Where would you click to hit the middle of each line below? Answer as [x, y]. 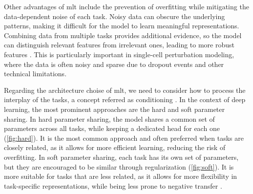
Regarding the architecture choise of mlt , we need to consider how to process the [125, 90]
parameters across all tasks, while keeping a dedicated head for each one [112, 128]
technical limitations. [35, 74]
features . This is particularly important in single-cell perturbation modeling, [119, 54]
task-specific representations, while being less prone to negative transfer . [113, 185]
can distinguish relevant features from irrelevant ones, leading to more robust [119, 45]
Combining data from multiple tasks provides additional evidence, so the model [123, 35]
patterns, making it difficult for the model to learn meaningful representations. [122, 26]
